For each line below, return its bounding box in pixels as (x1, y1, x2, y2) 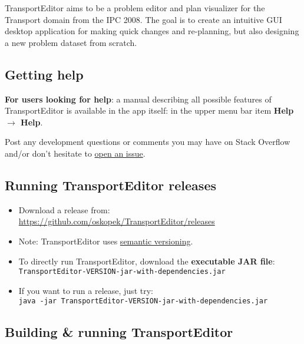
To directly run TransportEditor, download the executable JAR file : (18, 254, 275, 267)
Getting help (5, 65, 84, 83)
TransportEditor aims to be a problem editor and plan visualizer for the (5, 2, 265, 14)
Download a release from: (18, 203, 110, 216)
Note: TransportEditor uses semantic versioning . (18, 234, 193, 247)
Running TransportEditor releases (5, 176, 216, 194)
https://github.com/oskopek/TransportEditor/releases (18, 215, 215, 227)
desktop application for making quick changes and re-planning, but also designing (5, 25, 299, 37)
